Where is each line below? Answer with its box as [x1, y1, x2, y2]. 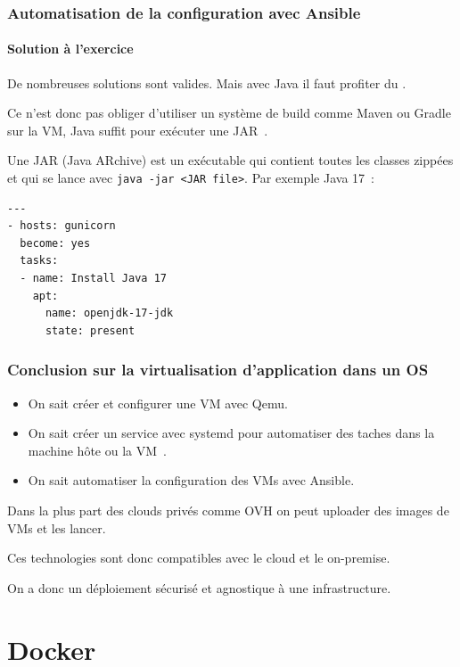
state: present [45, 324, 136, 337]
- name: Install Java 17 [20, 272, 167, 285]
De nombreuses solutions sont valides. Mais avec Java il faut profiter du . [7, 73, 407, 92]
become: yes [20, 236, 91, 250]
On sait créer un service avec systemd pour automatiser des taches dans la [28, 424, 435, 442]
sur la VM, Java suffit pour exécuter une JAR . [7, 120, 268, 139]
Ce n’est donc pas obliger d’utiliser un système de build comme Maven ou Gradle [7, 103, 451, 122]
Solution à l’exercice [7, 39, 134, 58]
